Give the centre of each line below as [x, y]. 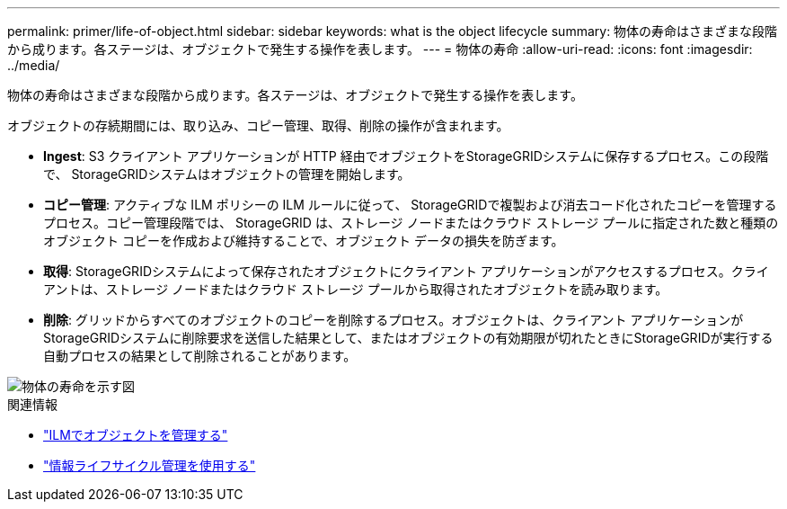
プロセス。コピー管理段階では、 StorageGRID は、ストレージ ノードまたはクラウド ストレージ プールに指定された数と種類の [411, 223]
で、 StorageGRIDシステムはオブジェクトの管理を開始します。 [227, 174]
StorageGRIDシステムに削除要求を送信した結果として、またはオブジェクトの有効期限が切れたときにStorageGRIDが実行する [408, 338]
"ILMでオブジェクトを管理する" [136, 435]
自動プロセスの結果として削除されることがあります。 [200, 356]
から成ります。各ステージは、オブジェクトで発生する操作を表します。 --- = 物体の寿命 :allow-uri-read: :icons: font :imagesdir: [380, 49]
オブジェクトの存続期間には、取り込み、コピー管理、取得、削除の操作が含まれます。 [258, 125]
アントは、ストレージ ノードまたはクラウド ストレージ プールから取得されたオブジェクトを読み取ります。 [356, 289]
